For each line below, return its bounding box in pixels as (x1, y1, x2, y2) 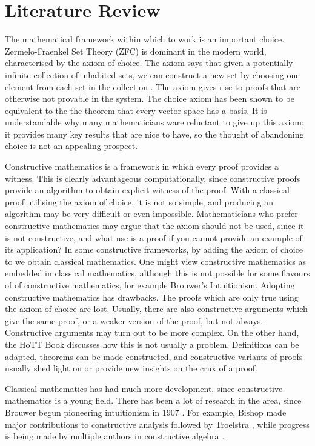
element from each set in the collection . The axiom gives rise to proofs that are (5, 80, 301, 93)
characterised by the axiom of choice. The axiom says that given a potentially (5, 56, 293, 69)
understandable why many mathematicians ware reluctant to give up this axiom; (5, 116, 304, 128)
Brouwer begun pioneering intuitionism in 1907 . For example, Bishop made (5, 405, 287, 418)
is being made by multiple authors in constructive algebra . (5, 430, 225, 442)
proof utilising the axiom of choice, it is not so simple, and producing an (5, 195, 273, 208)
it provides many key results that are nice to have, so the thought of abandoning (5, 127, 304, 140)
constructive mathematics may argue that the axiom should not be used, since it (5, 219, 304, 232)
